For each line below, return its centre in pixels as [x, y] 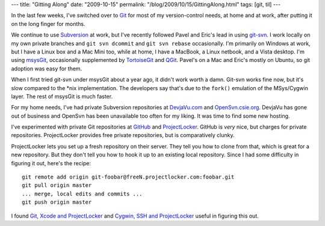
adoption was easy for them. [47, 69]
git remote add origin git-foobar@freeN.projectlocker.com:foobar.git [128, 177]
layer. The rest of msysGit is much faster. [62, 96]
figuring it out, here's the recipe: [51, 163]
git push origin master [57, 202]
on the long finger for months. [48, 23]
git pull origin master [57, 185]
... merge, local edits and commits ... [82, 194]
